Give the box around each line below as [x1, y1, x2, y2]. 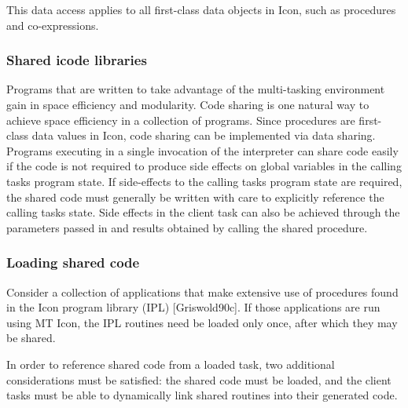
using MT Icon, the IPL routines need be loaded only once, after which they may [6, 314, 398, 330]
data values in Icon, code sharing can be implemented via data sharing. [31, 127, 376, 144]
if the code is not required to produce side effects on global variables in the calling [6, 158, 402, 174]
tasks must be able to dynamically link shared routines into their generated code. [6, 387, 398, 403]
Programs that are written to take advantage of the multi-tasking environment [6, 81, 385, 97]
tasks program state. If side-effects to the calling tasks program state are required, [6, 173, 402, 189]
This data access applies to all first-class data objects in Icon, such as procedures [6, 2, 396, 17]
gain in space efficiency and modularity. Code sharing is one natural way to [6, 97, 369, 112]
